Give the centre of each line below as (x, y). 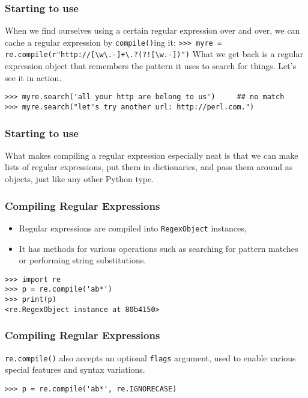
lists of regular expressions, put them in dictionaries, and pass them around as (149, 167)
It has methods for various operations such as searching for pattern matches (159, 248)
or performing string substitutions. (83, 260)
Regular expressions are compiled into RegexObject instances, (133, 228)
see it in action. (33, 77)
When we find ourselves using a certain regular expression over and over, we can (152, 30)
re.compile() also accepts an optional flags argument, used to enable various (150, 357)
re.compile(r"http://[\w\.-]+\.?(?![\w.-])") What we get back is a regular (154, 54)
